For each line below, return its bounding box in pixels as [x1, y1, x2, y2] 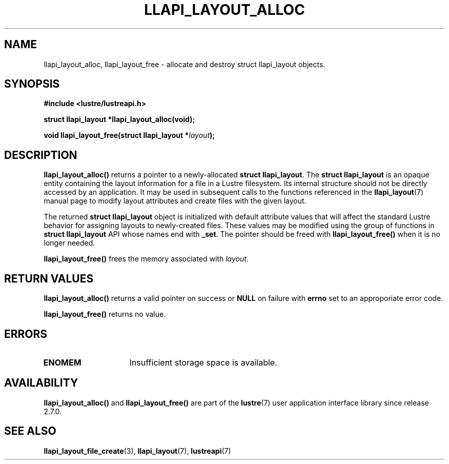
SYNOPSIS [4, 77, 60, 91]
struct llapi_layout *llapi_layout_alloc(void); [44, 115, 195, 124]
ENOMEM [43, 357, 81, 368]
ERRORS [4, 327, 48, 340]
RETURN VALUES [4, 272, 94, 285]
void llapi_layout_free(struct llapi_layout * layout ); [44, 131, 215, 140]
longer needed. [44, 238, 95, 248]
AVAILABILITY [4, 376, 78, 390]
